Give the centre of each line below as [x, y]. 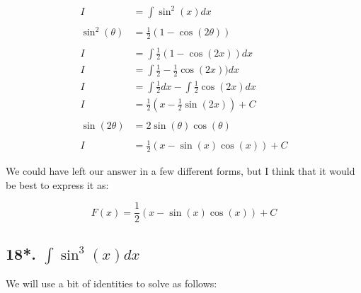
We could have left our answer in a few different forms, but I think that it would [180, 171]
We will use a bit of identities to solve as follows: [111, 283]
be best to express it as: [57, 184]
